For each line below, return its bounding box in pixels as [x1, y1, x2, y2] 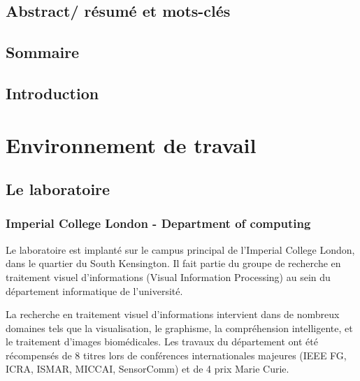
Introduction [6, 82, 99, 103]
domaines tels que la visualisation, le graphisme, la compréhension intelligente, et [6, 320, 353, 335]
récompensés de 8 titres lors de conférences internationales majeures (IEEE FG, [6, 347, 347, 362]
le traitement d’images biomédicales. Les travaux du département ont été [6, 334, 318, 349]
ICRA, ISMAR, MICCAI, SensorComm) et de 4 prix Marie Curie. [6, 361, 289, 376]
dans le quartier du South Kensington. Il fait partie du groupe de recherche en [6, 256, 341, 271]
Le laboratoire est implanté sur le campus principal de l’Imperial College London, [6, 242, 355, 257]
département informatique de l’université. [6, 283, 183, 298]
